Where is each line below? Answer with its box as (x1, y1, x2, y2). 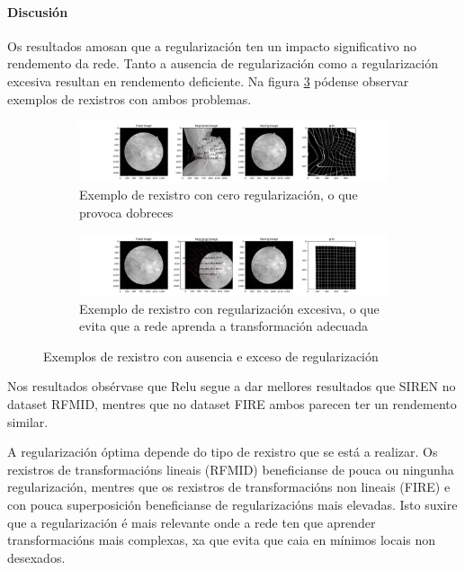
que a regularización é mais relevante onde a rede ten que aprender (7, 512, 376, 531)
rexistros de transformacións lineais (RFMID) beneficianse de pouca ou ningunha (7, 459, 454, 478)
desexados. (7, 548, 66, 566)
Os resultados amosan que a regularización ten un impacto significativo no (7, 36, 417, 55)
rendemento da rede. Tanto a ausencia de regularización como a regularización (7, 54, 439, 73)
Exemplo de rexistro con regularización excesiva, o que (79, 298, 380, 317)
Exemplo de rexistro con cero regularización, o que (79, 185, 358, 204)
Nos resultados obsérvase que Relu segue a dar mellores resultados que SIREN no (7, 377, 456, 396)
